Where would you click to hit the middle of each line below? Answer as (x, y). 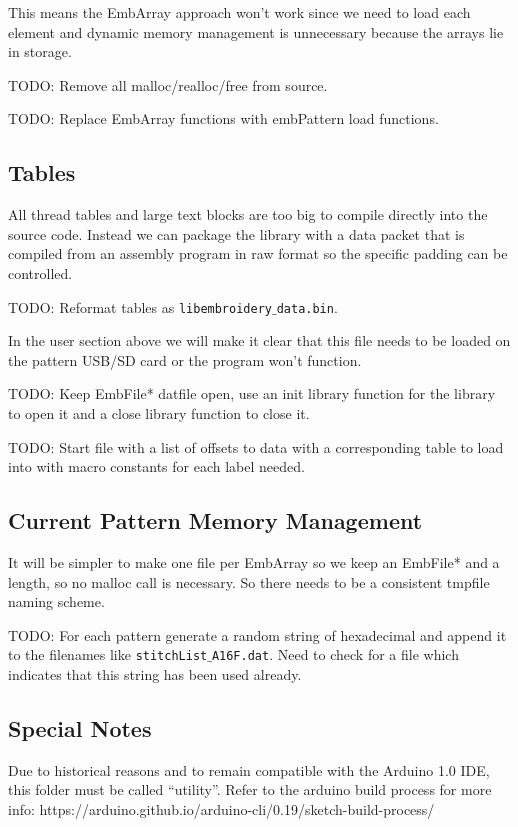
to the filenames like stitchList (108, 654)
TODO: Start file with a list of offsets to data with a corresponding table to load (256, 446)
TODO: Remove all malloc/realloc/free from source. (168, 84)
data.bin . (307, 306)
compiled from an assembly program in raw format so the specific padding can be (258, 253)
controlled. (40, 272)
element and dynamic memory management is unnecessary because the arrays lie (256, 31)
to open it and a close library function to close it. (159, 412)
